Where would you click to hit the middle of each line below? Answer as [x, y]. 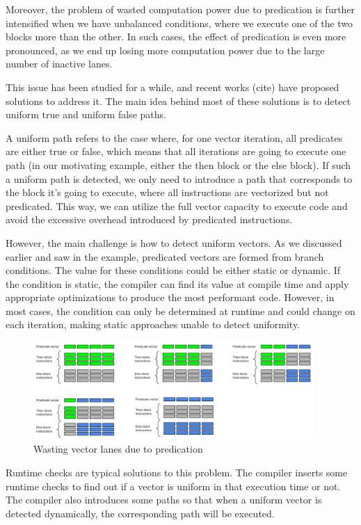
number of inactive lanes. [59, 64]
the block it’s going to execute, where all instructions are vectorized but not [167, 192]
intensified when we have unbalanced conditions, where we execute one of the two [179, 23]
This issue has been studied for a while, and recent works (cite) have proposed [173, 87]
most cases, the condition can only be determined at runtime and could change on [180, 310]
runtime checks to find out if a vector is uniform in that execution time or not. [173, 486]
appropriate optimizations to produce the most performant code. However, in [170, 297]
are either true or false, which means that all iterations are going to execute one [176, 151]
